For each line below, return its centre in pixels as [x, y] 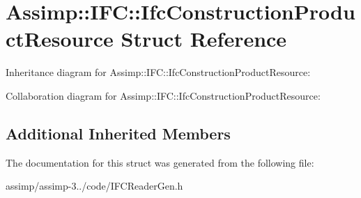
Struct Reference [204, 39]
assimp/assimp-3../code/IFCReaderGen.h [94, 186]
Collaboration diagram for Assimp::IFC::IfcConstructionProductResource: [163, 95]
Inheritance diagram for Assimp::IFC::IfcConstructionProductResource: [158, 72]
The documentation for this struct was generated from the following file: [160, 162]
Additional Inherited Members [118, 133]
